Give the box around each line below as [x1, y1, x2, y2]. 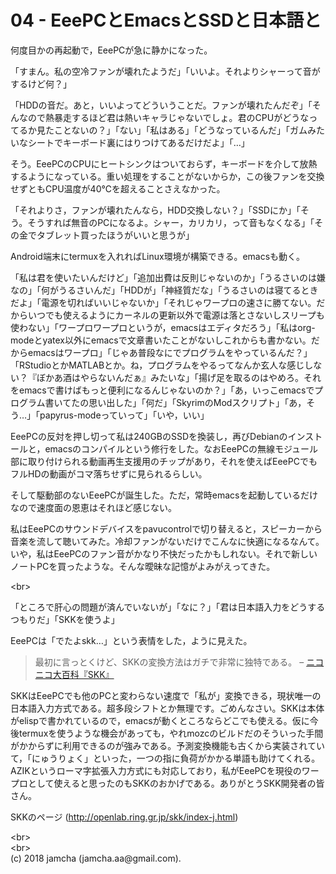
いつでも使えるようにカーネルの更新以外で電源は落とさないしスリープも [27, 309, 325, 321]
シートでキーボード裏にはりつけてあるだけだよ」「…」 [27, 136, 250, 148]
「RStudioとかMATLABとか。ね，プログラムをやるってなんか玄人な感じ [10, 359, 305, 371]
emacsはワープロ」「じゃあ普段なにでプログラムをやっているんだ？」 [27, 346, 313, 358]
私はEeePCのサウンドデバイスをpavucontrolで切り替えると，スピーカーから [10, 522, 323, 535]
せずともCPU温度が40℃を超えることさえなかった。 [10, 182, 226, 195]
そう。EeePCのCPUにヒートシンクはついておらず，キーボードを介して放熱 [10, 157, 318, 170]
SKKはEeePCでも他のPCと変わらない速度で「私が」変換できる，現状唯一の [10, 689, 322, 701]
